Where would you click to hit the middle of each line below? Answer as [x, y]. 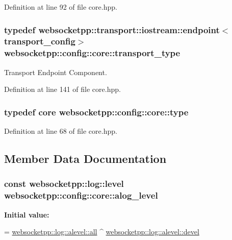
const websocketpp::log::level [64, 184]
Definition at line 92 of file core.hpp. [61, 7]
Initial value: [27, 214]
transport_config [40, 41]
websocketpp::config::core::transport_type [92, 53]
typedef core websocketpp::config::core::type [96, 112]
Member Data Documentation [85, 159]
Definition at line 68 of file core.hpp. [61, 131]
